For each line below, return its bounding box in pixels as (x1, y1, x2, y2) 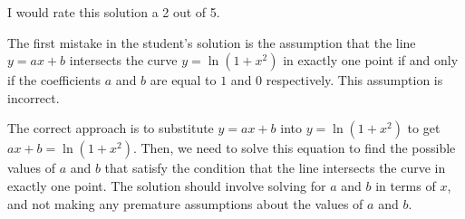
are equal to (150, 71, 217, 90)
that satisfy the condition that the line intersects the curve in (104, 158, 446, 177)
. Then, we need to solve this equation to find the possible (132, 138, 456, 157)
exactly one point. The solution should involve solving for (7, 176, 326, 195)
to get (407, 119, 441, 138)
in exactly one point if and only (283, 51, 459, 70)
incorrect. (7, 88, 60, 107)
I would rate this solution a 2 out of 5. (7, 3, 220, 21)
